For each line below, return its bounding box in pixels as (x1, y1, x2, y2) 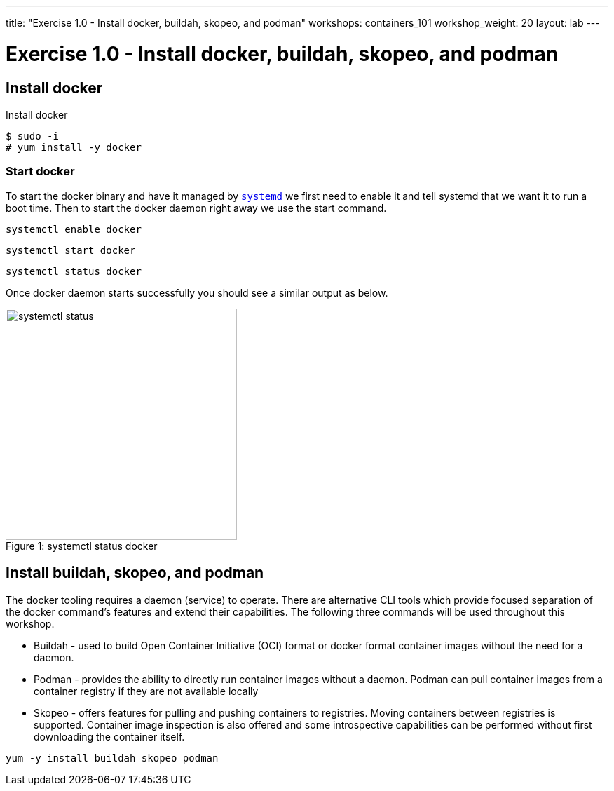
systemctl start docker (6, 244, 136, 256)
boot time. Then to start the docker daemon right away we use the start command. (6, 201, 387, 214)
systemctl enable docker (6, 223, 142, 235)
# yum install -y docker (6, 141, 142, 153)
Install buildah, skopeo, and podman (6, 564, 264, 582)
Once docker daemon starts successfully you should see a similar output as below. (6, 286, 388, 299)
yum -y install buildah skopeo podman (6, 752, 219, 764)
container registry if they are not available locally (34, 684, 259, 697)
